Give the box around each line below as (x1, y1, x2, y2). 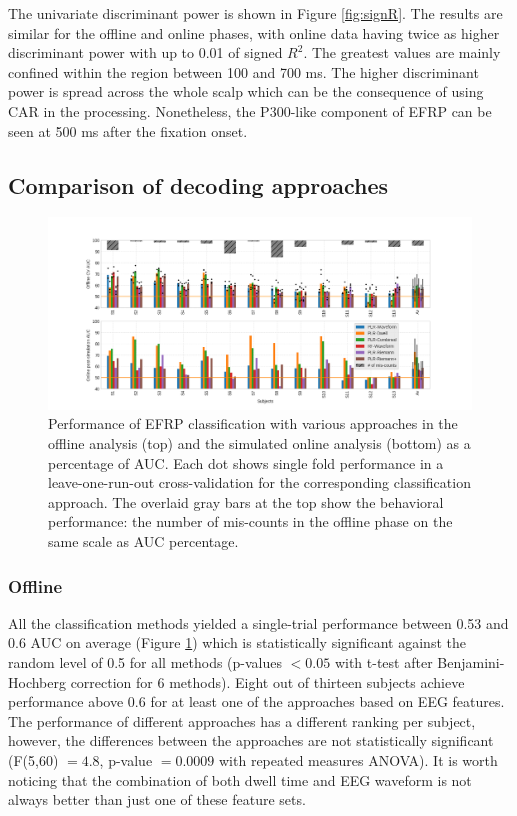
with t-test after (334, 652, 433, 673)
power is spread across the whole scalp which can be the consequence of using (8, 81, 484, 102)
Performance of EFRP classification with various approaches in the (48, 413, 458, 434)
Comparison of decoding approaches (8, 169, 389, 200)
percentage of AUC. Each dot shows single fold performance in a (48, 452, 444, 473)
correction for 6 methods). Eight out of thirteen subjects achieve (70, 671, 465, 692)
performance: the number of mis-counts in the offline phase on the (48, 511, 453, 532)
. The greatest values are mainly (303, 42, 501, 63)
